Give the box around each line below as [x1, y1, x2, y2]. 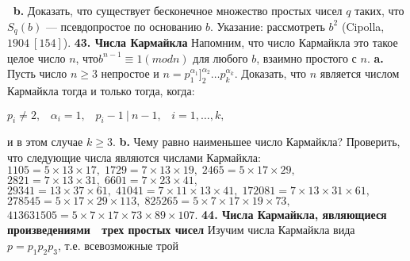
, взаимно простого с [256, 49, 357, 66]
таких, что [354, 2, 404, 18]
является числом [320, 65, 400, 82]
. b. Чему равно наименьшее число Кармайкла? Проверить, [112, 133, 400, 150]
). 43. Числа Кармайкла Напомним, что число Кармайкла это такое [63, 34, 398, 51]
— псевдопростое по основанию [45, 17, 202, 34]
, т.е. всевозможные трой [57, 236, 178, 253]
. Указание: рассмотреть [210, 17, 325, 34]
